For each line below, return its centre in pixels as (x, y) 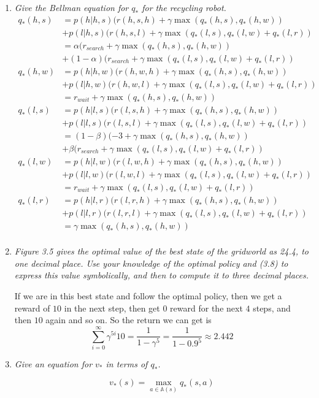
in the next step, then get (112, 308)
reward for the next (206, 308)
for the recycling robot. (184, 7)
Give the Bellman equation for (71, 7)
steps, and (272, 308)
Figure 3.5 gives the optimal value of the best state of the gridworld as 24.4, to (161, 251)
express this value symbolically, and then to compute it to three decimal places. (162, 275)
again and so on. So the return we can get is (129, 320)
